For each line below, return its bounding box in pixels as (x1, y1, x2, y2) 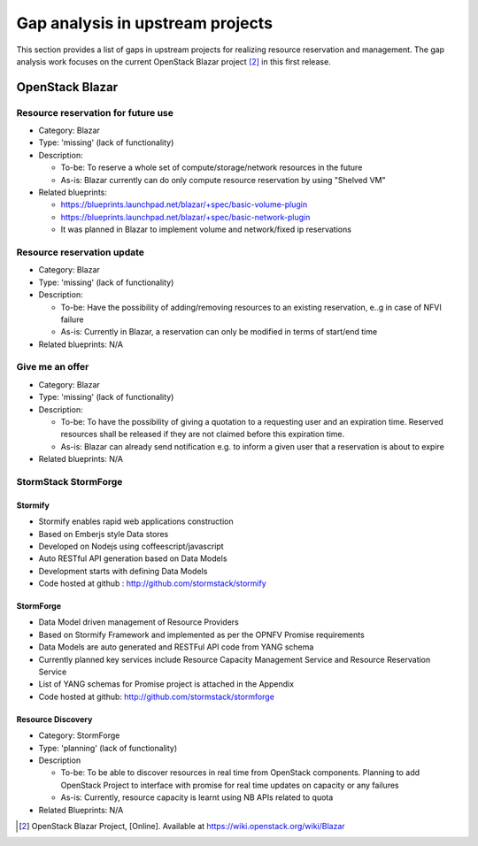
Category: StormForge (38, 730, 120, 741)
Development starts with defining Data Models (38, 565, 208, 576)
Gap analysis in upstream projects (16, 13, 274, 33)
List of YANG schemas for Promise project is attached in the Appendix (38, 679, 295, 689)
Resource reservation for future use (16, 106, 174, 119)
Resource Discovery (16, 713, 93, 725)
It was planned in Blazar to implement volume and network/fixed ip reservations (60, 224, 351, 235)
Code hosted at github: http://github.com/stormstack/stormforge (38, 691, 274, 702)
